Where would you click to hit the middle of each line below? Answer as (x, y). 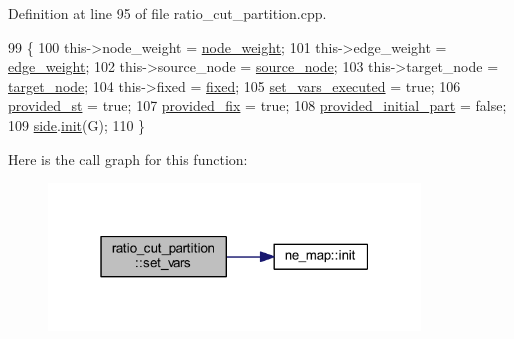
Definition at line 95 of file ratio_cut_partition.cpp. (167, 13)
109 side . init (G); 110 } (77, 124)
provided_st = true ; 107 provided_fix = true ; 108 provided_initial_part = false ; (257, 105)
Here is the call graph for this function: (128, 158)
